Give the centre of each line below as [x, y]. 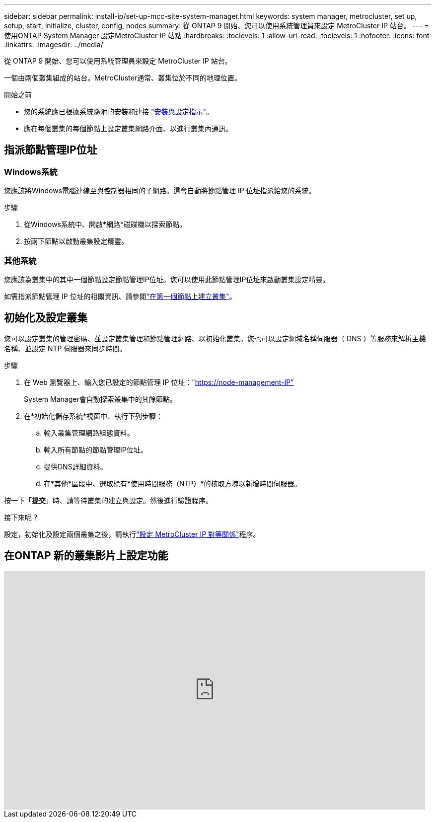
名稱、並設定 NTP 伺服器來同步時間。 [65, 348]
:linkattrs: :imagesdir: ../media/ [54, 44]
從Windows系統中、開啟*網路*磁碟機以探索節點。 [105, 224]
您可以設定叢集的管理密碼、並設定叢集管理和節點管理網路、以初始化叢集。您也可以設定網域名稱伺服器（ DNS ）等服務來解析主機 [215, 338]
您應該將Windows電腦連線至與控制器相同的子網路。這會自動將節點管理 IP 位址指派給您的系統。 [160, 191]
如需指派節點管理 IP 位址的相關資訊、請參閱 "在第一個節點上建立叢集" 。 [120, 296]
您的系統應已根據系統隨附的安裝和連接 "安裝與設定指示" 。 [118, 112]
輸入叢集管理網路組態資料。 [89, 433]
